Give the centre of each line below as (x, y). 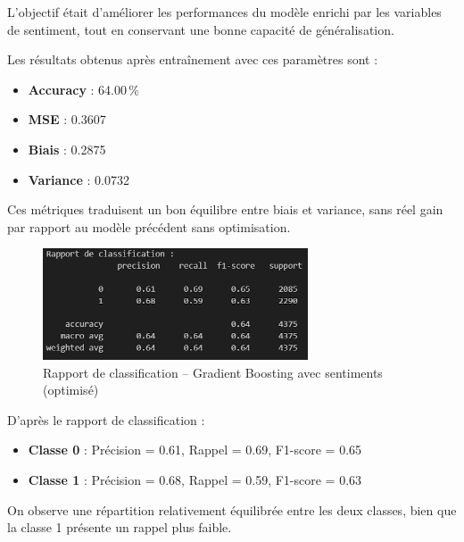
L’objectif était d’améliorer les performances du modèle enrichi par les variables (224, 12)
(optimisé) (71, 390)
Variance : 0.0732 (79, 179)
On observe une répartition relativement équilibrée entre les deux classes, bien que (232, 509)
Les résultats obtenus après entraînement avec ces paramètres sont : (193, 59)
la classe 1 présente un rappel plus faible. (120, 527)
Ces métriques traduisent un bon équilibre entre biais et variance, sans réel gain (225, 209)
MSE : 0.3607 (67, 119)
